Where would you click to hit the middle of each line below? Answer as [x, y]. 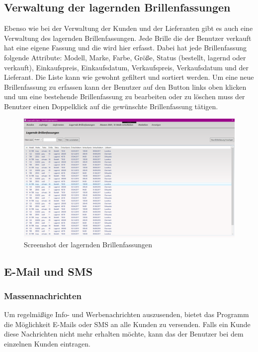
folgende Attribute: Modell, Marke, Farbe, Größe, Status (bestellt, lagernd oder [125, 57]
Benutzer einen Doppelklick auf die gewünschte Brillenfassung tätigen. [111, 106]
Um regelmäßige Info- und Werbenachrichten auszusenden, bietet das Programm [127, 314]
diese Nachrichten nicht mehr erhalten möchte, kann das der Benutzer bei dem [124, 334]
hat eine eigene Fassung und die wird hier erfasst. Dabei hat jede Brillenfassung [126, 48]
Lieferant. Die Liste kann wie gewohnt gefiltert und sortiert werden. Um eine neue [129, 77]
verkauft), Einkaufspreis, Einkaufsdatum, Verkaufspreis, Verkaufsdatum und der [126, 67]
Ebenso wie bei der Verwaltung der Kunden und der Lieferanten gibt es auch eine [129, 28]
